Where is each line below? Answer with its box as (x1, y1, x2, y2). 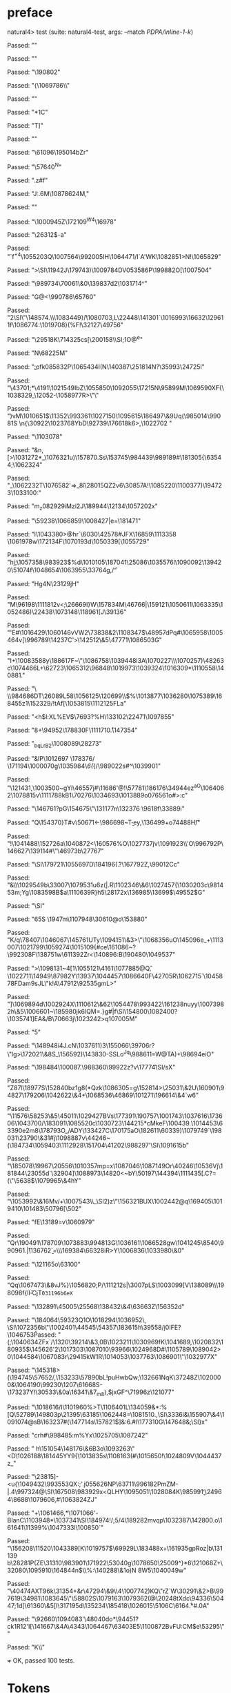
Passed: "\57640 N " (7, 161, 62, 171)
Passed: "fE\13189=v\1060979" (7, 1218, 95, 1226)
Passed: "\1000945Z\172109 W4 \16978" (7, 216, 117, 226)
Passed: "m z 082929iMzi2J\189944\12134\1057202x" (7, 502, 159, 512)
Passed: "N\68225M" (7, 349, 68, 357)
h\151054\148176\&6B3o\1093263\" (35, 1444, 135, 1453)
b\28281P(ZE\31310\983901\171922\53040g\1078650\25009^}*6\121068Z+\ (7, 1559, 223, 1567)
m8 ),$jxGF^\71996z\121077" (96, 1388, 174, 1398)
